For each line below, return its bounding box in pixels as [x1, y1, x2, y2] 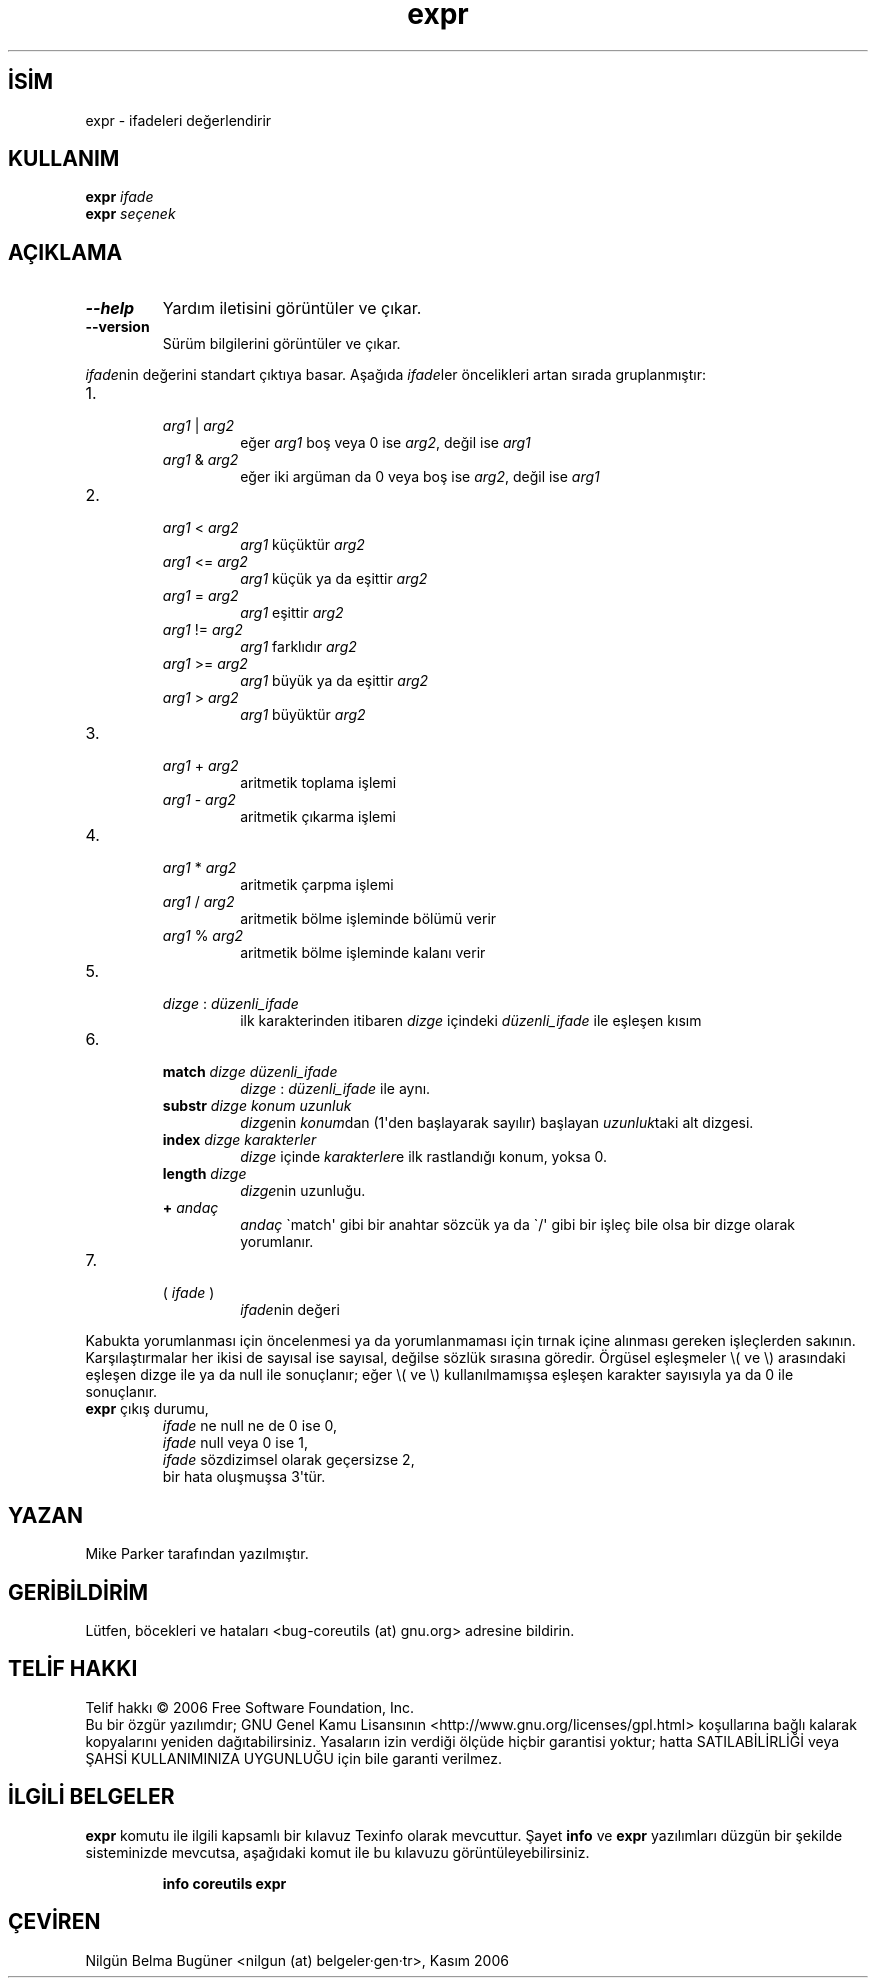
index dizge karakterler [162, 1131, 317, 1149]
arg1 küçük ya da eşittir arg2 [240, 570, 428, 588]
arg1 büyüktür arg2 [240, 706, 366, 724]
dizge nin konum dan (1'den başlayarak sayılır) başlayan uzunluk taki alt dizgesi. [240, 1114, 754, 1132]
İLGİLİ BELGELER [8, 1784, 175, 1810]
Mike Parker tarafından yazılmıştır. [85, 1545, 309, 1563]
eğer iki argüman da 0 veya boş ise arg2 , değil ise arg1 [240, 468, 600, 486]
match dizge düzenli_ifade [162, 1063, 338, 1081]
